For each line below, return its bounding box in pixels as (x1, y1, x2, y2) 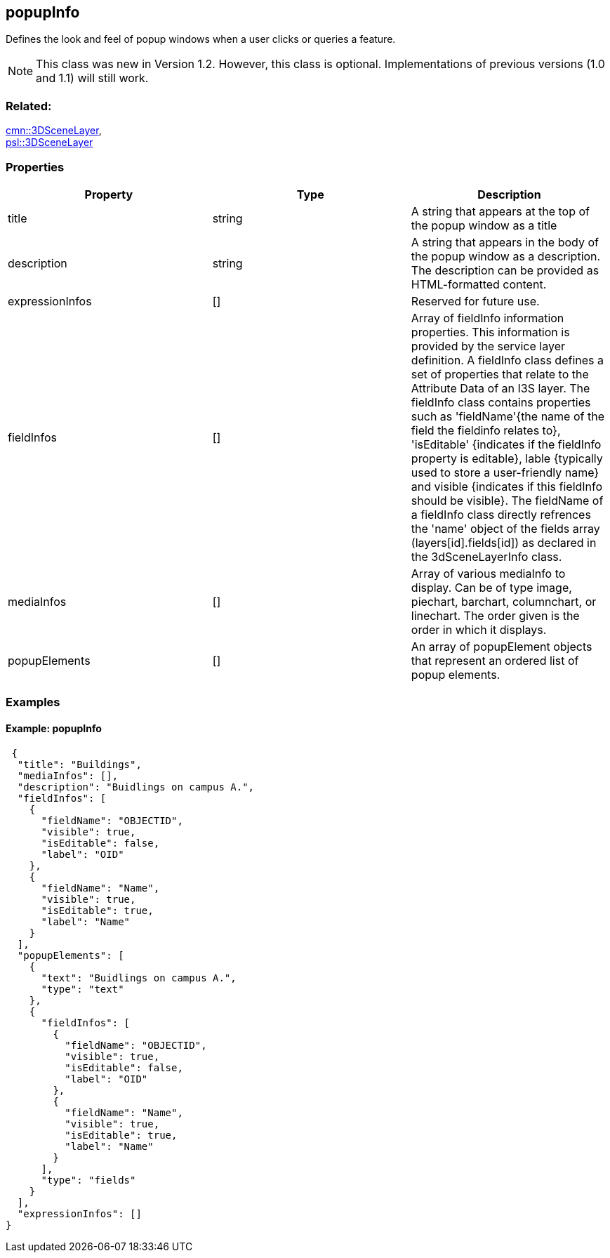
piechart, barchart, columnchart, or (411, 594, 597, 609)
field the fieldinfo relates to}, (411, 423, 561, 437)
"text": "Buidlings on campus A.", (41, 972, 237, 984)
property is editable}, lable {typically (411, 451, 603, 465)
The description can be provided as (411, 263, 599, 277)
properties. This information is (411, 324, 570, 339)
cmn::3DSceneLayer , (6, 124, 102, 137)
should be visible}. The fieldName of (411, 493, 604, 508)
